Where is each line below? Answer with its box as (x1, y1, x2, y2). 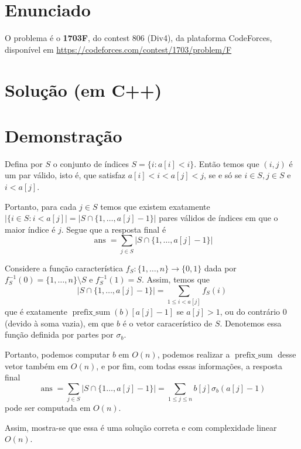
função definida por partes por (5, 328, 114, 341)
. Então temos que (194, 157, 259, 169)
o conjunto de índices (53, 157, 129, 169)
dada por (204, 261, 237, 274)
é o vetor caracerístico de (122, 317, 213, 329)
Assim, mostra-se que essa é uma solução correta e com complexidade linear (5, 421, 277, 433)
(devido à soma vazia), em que (5, 317, 114, 329)
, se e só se (204, 169, 242, 181)
